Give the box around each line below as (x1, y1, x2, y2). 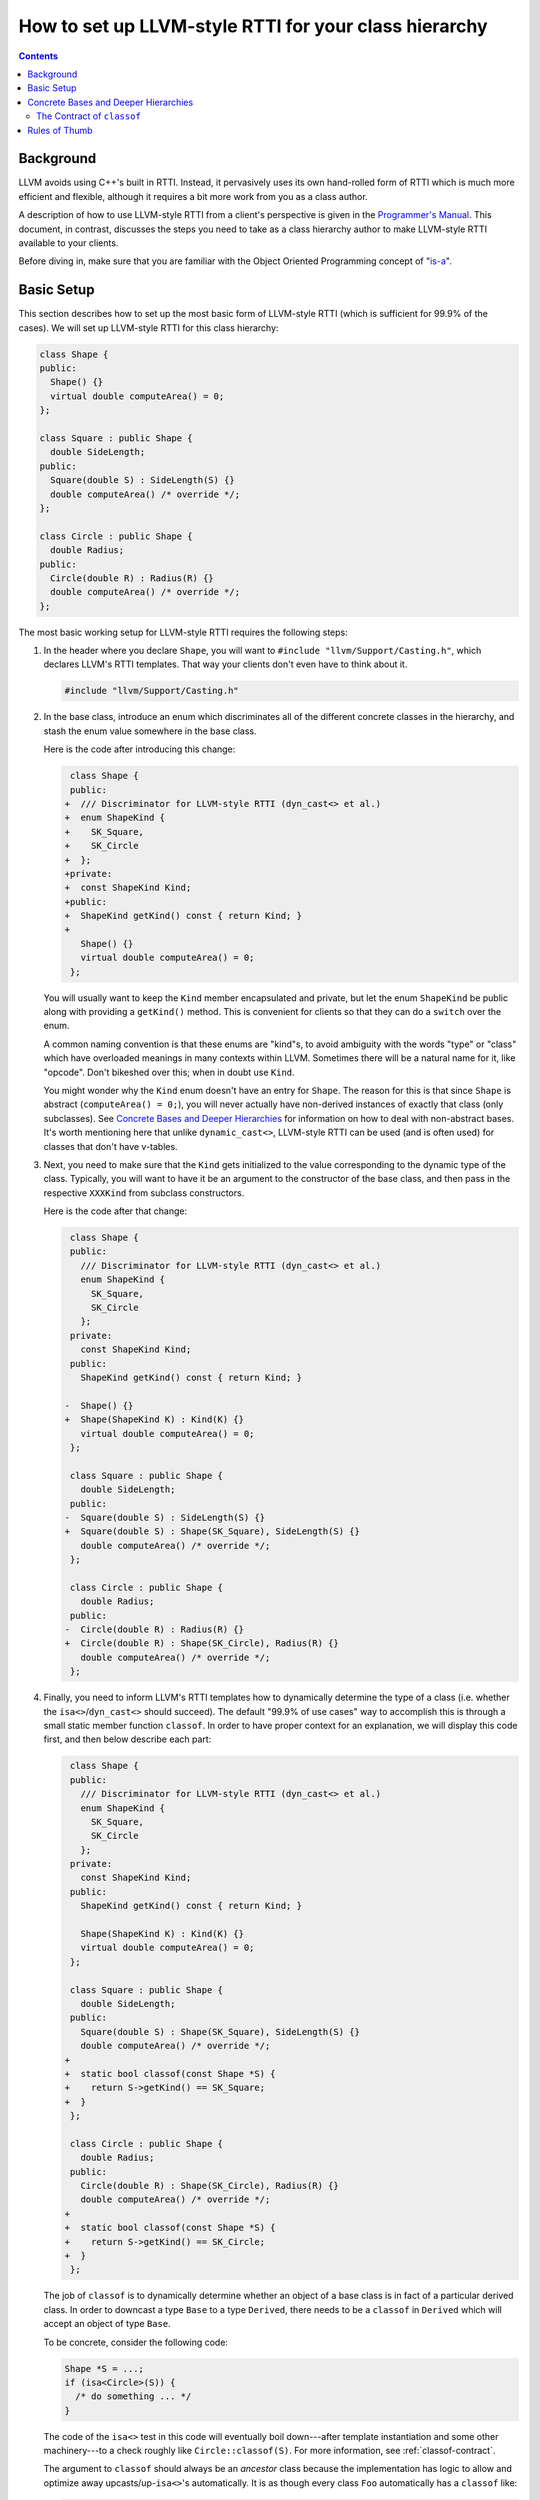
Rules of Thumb (27, 124, 94, 136)
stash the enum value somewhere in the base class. (43, 725, 257, 737)
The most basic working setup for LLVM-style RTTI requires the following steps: (18, 626, 349, 638)
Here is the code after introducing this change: (43, 743, 236, 755)
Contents (18, 50, 59, 62)
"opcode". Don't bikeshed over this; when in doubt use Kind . (43, 1066, 295, 1078)
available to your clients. (18, 236, 119, 249)
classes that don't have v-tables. (43, 1140, 179, 1152)
